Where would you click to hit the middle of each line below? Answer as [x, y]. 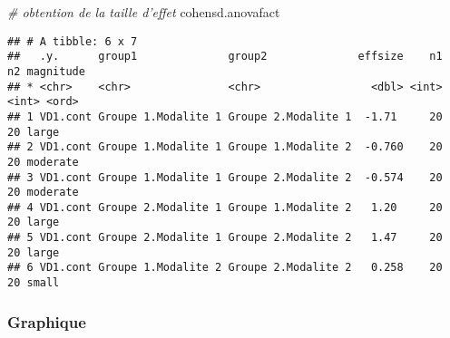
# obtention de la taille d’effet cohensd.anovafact [144, 12]
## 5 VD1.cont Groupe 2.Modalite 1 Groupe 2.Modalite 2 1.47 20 [225, 238]
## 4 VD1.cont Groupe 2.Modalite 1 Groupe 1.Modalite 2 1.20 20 [225, 207]
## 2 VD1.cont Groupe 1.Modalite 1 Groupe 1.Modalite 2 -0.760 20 [225, 147]
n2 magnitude [46, 71]
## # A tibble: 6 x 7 [73, 41]
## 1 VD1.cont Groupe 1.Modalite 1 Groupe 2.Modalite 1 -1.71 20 [225, 116]
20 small [34, 283]
